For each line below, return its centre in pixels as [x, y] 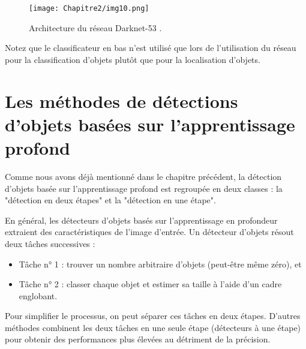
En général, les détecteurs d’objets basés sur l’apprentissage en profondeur [141, 220]
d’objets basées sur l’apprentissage [150, 124]
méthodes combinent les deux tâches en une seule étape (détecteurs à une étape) [153, 327]
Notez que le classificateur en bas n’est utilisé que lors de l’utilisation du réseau [151, 48]
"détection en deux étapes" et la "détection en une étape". [110, 200]
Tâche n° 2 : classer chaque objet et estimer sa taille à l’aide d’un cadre [150, 284]
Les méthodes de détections [121, 100]
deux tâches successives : [50, 243]
